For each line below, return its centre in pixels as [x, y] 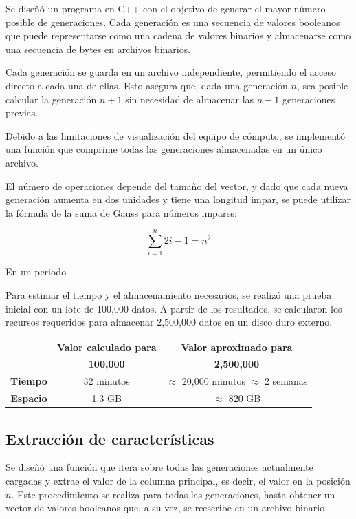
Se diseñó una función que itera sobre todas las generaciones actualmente [159, 467]
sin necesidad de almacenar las [190, 99]
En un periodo [36, 272]
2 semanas [286, 381]
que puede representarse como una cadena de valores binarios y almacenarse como [178, 35]
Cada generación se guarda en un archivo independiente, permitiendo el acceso [171, 72]
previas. [22, 113]
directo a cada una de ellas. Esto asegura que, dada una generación [147, 85]
